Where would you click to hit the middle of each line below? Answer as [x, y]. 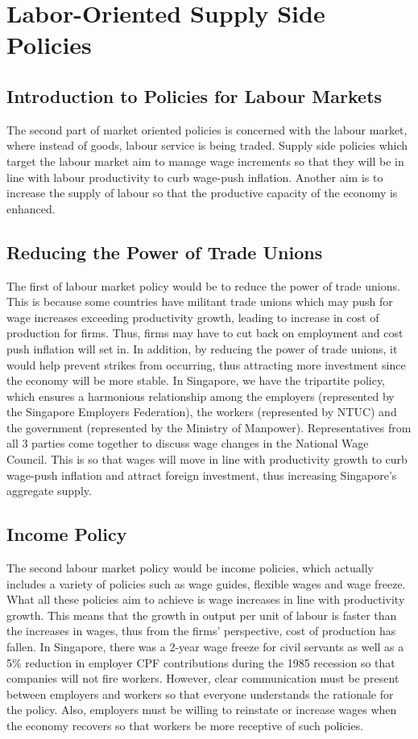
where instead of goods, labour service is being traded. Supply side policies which [207, 145]
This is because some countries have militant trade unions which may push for [200, 301]
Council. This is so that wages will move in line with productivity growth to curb [207, 459]
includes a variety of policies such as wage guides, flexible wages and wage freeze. [206, 583]
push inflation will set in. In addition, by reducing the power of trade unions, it [202, 348]
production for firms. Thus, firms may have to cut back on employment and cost [205, 333]
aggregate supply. [49, 491]
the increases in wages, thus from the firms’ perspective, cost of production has [201, 631]
